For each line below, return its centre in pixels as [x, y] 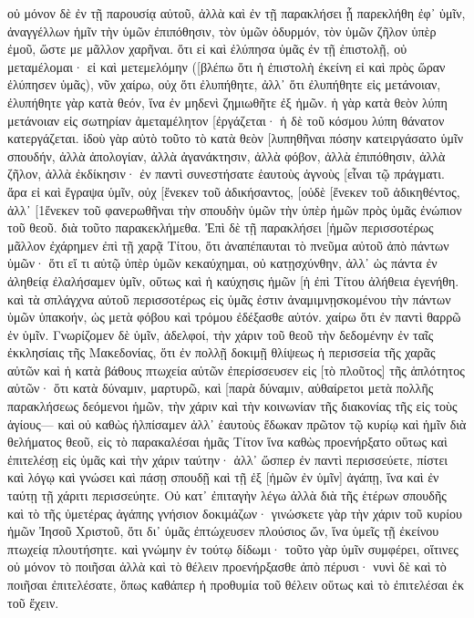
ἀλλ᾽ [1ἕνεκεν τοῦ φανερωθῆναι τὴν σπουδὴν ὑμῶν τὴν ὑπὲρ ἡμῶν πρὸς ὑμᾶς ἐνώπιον [235, 209]
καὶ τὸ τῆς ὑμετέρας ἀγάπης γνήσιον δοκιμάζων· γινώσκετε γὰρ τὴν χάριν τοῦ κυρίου [235, 513]
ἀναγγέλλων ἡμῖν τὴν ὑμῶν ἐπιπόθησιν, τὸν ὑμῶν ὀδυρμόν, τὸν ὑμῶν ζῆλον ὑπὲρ [222, 31]
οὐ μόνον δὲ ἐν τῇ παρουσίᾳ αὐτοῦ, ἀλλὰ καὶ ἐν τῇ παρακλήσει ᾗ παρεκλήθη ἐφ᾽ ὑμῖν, [237, 13]
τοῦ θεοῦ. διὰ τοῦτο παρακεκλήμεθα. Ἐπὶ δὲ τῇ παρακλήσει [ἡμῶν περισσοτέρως [221, 227]
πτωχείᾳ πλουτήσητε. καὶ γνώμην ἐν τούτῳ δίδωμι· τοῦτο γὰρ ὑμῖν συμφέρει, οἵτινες [233, 548]
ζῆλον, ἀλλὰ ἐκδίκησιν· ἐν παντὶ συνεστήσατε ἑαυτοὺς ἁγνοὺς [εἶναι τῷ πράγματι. [226, 174]
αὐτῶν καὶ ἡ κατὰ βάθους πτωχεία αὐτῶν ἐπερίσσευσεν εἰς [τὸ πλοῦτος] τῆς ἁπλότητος [236, 370]
